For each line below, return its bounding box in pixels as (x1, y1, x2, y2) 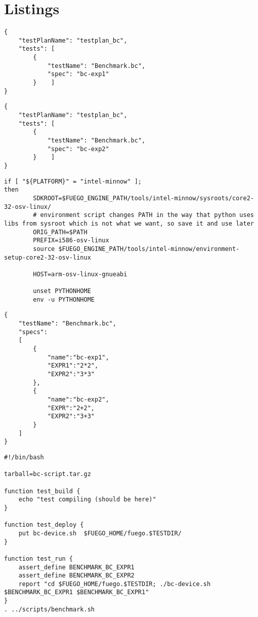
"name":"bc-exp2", (47, 396, 109, 404)
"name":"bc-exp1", (47, 353, 109, 361)
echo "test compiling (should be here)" (18, 496, 156, 503)
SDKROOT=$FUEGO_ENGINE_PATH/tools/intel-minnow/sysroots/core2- (33, 194, 254, 202)
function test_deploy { (4, 521, 84, 529)
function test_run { (4, 555, 73, 562)
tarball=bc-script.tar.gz (4, 470, 91, 478)
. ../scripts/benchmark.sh (4, 605, 95, 613)
